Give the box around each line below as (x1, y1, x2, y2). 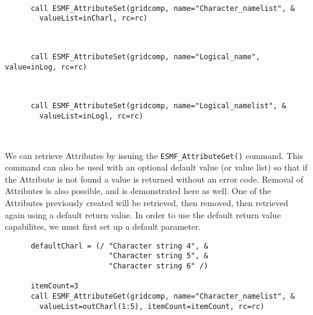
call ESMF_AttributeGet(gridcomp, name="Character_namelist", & (30, 292, 295, 301)
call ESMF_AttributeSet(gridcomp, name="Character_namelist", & (30, 4, 295, 13)
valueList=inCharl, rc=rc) (39, 14, 148, 23)
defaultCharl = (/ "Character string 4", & (30, 241, 208, 250)
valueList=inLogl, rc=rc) (39, 111, 144, 120)
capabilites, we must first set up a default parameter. (5, 220, 201, 233)
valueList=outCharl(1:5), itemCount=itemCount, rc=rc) (39, 302, 265, 311)
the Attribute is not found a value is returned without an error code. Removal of (5, 172, 303, 185)
